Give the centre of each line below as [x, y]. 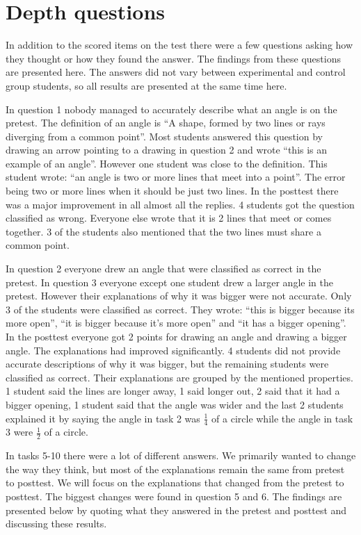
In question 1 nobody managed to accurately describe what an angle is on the [171, 109]
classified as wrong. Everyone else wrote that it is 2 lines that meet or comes [169, 218]
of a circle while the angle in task [282, 418]
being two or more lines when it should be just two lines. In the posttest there [172, 191]
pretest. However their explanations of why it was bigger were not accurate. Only [179, 296]
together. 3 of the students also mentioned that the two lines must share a [163, 231]
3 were [19, 432]
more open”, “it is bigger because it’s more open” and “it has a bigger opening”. [176, 323]
